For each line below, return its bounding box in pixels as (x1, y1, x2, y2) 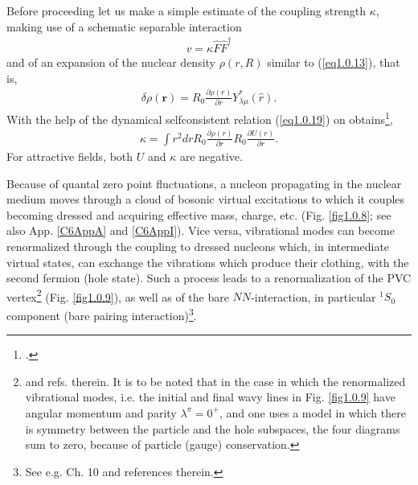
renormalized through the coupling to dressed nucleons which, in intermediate (6, 237, 390, 254)
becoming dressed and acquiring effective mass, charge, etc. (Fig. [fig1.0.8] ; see (6, 206, 391, 223)
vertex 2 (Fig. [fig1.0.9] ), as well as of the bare (6, 286, 229, 305)
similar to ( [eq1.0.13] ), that (267, 53, 400, 70)
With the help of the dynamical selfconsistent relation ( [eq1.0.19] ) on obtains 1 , (6, 108, 393, 127)
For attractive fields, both (6, 147, 133, 164)
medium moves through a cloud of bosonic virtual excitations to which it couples (6, 191, 405, 208)
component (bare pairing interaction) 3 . (6, 304, 197, 323)
